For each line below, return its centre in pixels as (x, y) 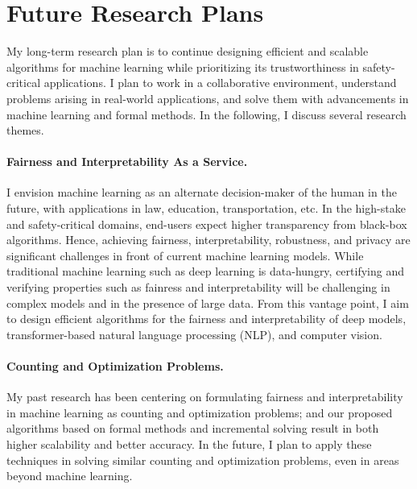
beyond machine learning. (70, 476)
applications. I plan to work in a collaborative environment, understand (220, 83)
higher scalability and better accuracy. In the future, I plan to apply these (189, 444)
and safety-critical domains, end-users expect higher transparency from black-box (207, 224)
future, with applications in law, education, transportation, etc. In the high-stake (206, 208)
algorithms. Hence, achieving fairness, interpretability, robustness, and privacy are (208, 240)
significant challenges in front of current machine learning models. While (185, 255)
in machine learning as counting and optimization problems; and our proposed (200, 412)
